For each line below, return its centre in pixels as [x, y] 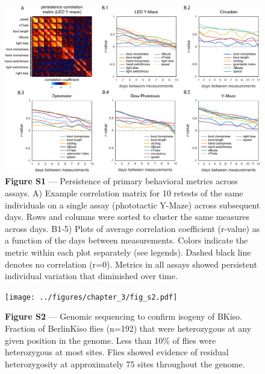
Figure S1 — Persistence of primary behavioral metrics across [121, 181]
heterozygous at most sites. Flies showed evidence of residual [117, 352]
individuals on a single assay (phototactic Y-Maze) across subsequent [132, 205]
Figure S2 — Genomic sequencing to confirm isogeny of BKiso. [124, 316]
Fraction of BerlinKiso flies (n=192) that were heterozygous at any [128, 328]
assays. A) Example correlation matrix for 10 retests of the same [124, 193]
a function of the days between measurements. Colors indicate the [126, 240]
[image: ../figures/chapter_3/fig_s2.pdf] [91, 297]
